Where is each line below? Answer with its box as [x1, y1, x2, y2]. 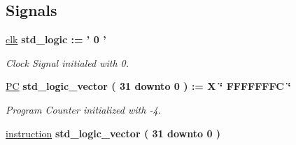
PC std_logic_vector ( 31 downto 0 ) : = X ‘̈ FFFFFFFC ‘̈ [6, 79, 291, 93]
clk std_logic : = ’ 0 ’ [6, 32, 106, 47]
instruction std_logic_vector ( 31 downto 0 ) [6, 125, 221, 140]
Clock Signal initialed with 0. [6, 55, 129, 70]
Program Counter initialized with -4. [6, 102, 161, 116]
